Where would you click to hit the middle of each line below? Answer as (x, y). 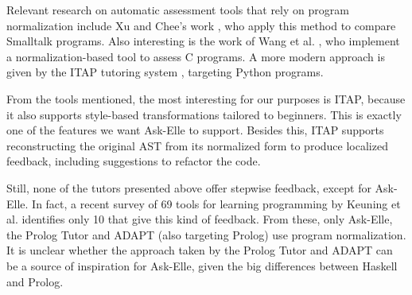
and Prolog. (35, 281)
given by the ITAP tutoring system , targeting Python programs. (165, 72)
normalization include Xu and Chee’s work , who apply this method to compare (201, 25)
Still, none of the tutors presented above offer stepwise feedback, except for (189, 187)
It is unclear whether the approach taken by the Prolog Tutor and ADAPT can (200, 250)
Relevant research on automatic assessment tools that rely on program (178, 10)
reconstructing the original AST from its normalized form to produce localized (197, 145)
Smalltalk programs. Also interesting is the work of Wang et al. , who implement (203, 41)
